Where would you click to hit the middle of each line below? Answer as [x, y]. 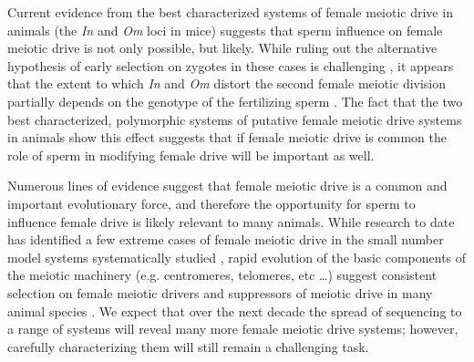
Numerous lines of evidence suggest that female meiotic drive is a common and [227, 186]
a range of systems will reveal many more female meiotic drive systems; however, [233, 329]
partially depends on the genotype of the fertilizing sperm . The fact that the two [235, 101]
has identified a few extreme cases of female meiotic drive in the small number [226, 239]
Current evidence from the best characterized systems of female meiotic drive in [230, 12]
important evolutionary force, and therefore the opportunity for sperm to [211, 203]
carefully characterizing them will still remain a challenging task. [188, 346]
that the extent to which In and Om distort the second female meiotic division [227, 83]
